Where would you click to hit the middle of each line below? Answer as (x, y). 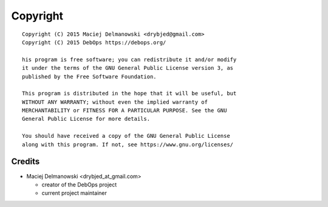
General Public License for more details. (86, 119)
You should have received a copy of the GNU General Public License (126, 136)
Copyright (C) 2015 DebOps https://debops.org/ (94, 42)
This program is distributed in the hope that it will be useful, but (129, 93)
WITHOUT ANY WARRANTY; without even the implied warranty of (115, 102)
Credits (26, 162)
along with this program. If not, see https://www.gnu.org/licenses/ (128, 144)
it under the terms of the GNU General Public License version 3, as (128, 68)
